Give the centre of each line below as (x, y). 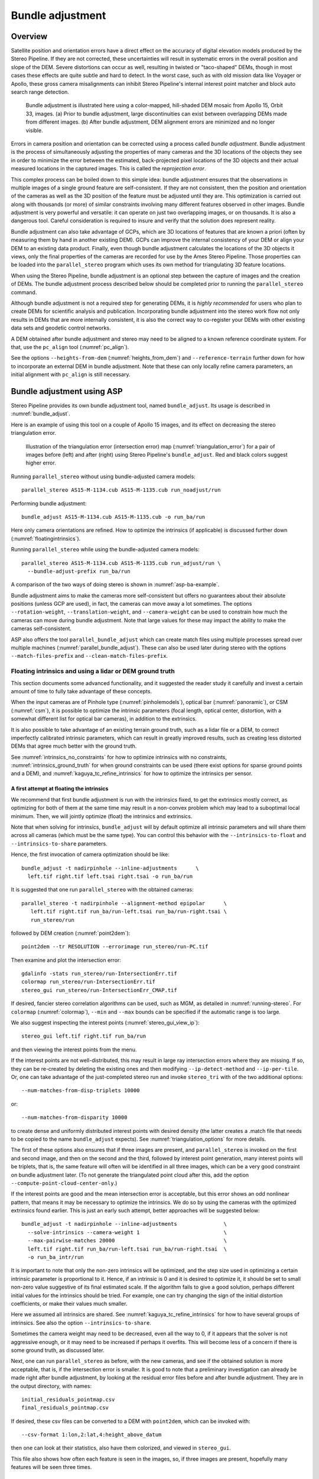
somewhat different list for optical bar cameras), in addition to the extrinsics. (104, 719)
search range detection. (40, 92)
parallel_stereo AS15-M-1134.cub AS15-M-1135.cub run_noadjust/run (121, 490)
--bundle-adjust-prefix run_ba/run (79, 571)
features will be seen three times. (51, 1467)
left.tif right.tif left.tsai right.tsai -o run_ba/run (110, 876)
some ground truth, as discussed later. (58, 1350)
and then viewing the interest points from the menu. (74, 1049)
